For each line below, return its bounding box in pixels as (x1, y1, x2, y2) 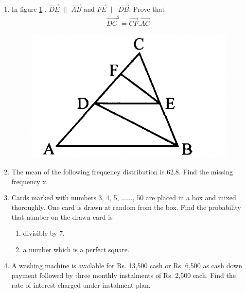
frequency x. (11, 176, 48, 186)
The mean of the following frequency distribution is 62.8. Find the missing (11, 167, 233, 177)
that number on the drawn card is (11, 211, 113, 222)
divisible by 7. (23, 228, 65, 238)
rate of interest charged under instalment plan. (11, 279, 151, 290)
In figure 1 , (11, 4, 47, 14)
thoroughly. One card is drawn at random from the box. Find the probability (11, 202, 241, 212)
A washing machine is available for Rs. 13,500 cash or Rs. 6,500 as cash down (11, 260, 243, 271)
